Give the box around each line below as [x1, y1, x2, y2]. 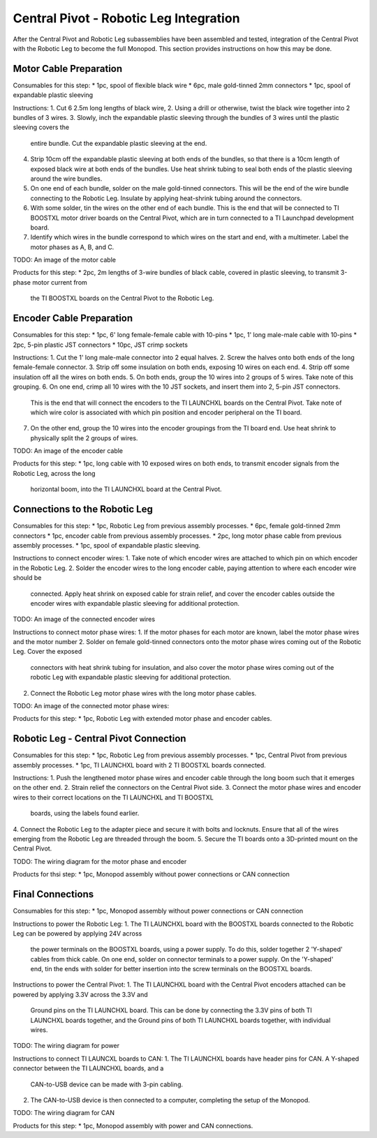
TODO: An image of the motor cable [13, 255, 117, 264]
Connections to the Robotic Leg [13, 503, 154, 516]
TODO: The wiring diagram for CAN [13, 1109, 115, 1117]
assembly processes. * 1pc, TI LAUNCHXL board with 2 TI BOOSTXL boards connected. [13, 761, 267, 769]
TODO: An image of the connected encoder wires [13, 615, 156, 624]
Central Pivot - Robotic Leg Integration [13, 10, 240, 26]
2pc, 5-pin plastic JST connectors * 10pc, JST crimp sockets [13, 340, 188, 349]
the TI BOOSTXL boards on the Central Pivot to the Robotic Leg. [30, 294, 214, 303]
